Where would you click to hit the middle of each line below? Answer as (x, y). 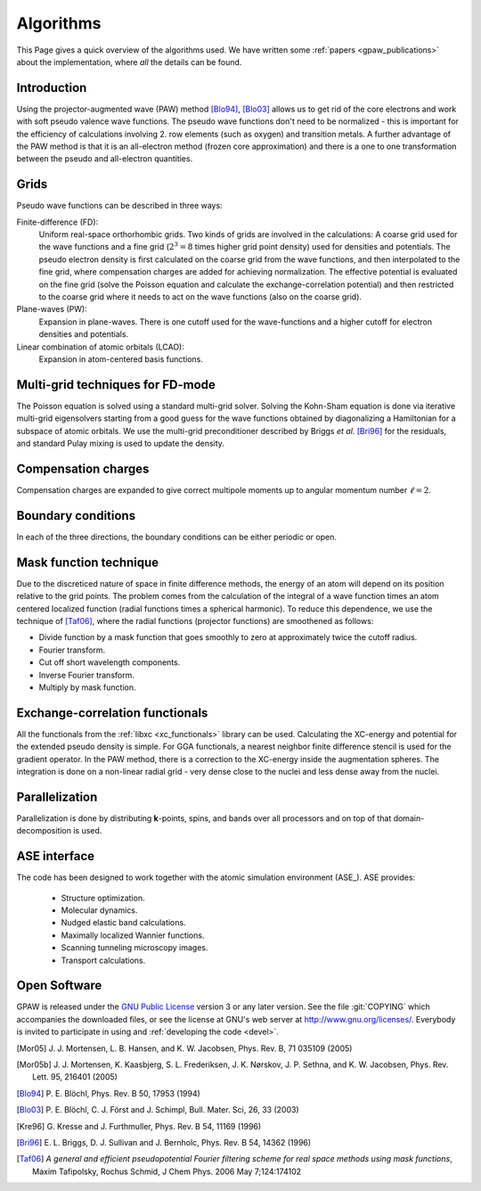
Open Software (59, 986)
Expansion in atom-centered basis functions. (121, 359)
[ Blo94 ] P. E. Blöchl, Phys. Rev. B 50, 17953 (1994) (108, 1093)
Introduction (52, 88)
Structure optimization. (103, 898)
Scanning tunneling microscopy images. (135, 948)
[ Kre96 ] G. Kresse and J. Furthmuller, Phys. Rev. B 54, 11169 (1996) (139, 1126)
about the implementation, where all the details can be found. (129, 62)
